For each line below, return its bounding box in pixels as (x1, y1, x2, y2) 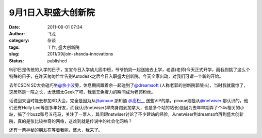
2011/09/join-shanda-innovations (47, 51, 114, 57)
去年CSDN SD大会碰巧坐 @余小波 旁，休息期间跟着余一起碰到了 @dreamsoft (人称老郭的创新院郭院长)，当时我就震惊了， (9, 82, 248, 88)
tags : (9, 44, 20, 50)
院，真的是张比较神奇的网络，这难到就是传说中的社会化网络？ (9, 118, 132, 124)
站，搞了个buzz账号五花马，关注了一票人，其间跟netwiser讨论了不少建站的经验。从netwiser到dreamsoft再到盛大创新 (9, 111, 244, 117)
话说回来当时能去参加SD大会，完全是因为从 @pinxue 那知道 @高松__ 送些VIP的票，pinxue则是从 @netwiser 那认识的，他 (9, 98, 248, 104)
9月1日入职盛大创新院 (9, 7, 95, 18)
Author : (9, 30, 25, 36)
